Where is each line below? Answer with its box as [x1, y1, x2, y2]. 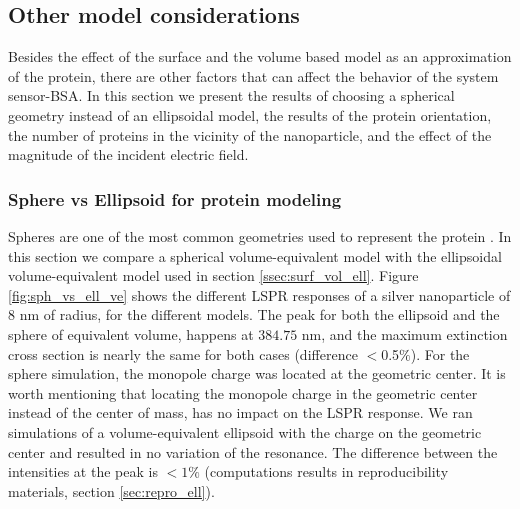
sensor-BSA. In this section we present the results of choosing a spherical [8, 85, 455, 106]
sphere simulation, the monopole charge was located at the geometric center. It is [8, 363, 506, 384]
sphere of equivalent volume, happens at [8, 323, 254, 344]
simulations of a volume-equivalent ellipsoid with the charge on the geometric [8, 421, 482, 442]
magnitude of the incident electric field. [8, 144, 249, 165]
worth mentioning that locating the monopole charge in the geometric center [8, 382, 478, 403]
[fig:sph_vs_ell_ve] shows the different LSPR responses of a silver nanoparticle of [8, 284, 511, 305]
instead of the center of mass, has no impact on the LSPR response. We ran [8, 402, 473, 423]
